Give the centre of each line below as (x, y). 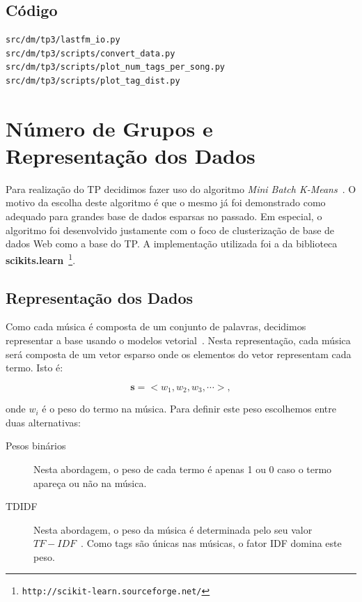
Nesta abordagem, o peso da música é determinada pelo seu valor (173, 529)
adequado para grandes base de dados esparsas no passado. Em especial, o (164, 216)
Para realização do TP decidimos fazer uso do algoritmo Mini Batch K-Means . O (181, 188)
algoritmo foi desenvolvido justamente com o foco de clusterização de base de (170, 230)
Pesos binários (36, 446)
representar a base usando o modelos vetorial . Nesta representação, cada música (178, 340)
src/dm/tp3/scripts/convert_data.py (90, 53)
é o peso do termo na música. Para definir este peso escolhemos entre (189, 409)
